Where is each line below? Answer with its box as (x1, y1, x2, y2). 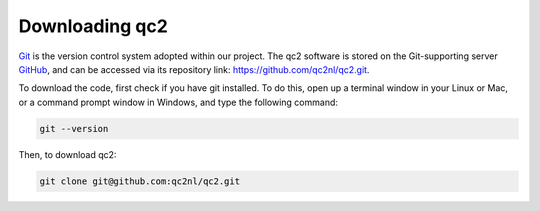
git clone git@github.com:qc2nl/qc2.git (39, 175, 240, 187)
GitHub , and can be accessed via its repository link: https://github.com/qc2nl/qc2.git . (18, 63, 370, 75)
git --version (39, 123, 109, 134)
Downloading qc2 (18, 15, 169, 37)
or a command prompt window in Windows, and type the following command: (18, 96, 339, 108)
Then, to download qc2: (18, 148, 117, 160)
